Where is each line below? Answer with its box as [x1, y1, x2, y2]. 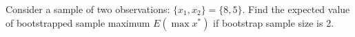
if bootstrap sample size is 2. [213, 15, 334, 29]
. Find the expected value [242, 2, 350, 16]
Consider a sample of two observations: [6, 2, 170, 16]
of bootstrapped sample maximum [6, 15, 150, 29]
